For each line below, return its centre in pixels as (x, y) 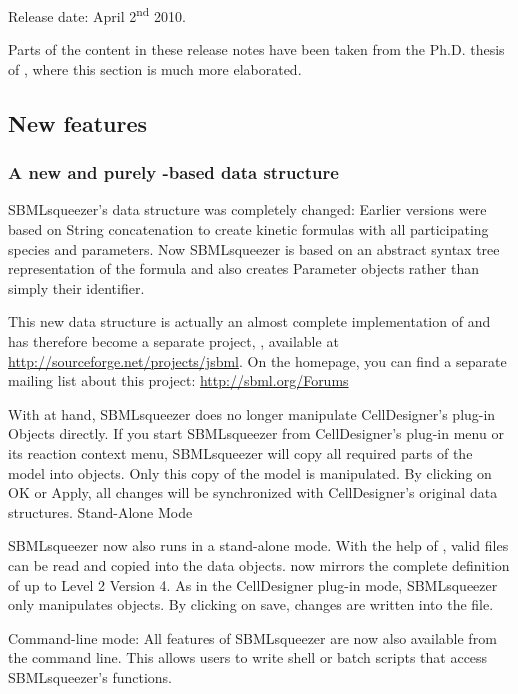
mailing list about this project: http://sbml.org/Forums (178, 380)
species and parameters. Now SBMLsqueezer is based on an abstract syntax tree (254, 248)
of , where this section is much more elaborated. (155, 68)
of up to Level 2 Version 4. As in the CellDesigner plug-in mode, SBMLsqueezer (253, 584)
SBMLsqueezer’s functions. (90, 676)
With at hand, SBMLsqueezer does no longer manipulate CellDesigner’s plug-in (252, 413)
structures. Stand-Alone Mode (100, 511)
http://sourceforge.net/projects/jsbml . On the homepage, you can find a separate (257, 360)
